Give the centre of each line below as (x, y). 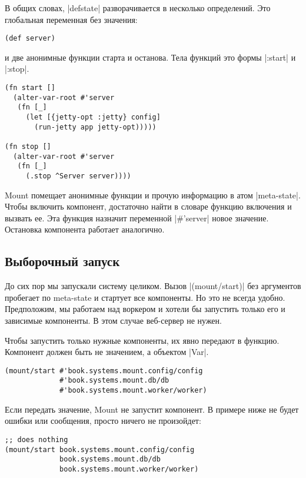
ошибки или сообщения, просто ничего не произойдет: (103, 421)
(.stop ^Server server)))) (78, 176)
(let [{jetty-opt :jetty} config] (93, 117)
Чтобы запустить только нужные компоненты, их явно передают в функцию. (142, 340)
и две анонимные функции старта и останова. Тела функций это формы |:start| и (150, 57)
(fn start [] (30, 88)
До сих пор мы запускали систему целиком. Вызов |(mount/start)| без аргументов (153, 286)
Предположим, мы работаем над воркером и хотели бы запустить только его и (145, 309)
